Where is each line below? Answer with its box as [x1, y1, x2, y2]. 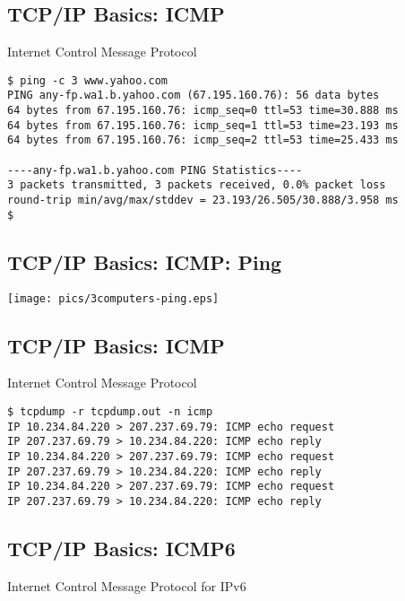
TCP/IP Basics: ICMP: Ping [7, 248, 282, 275]
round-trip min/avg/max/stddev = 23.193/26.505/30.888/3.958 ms [7, 194, 399, 207]
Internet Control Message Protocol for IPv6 [7, 576, 246, 595]
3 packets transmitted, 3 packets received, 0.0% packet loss [7, 179, 386, 192]
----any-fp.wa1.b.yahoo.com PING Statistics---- [7, 163, 303, 177]
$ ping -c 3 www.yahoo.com [7, 74, 168, 87]
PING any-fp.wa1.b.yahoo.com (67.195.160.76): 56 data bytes [7, 89, 380, 102]
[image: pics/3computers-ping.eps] [7, 292, 220, 305]
